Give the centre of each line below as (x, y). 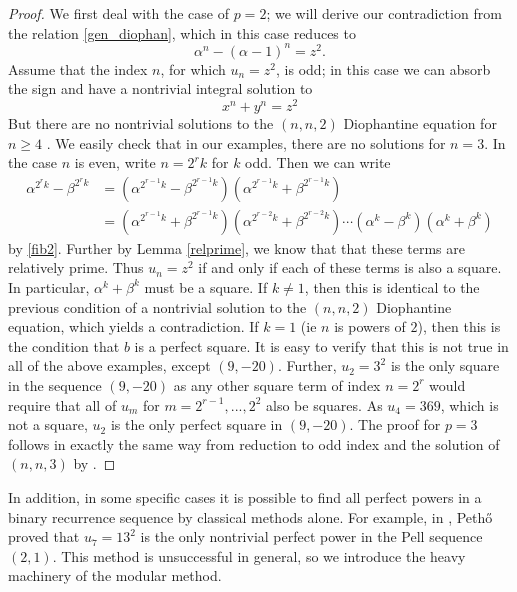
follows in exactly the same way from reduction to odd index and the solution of (254, 443)
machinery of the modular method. (115, 575)
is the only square (445, 365)
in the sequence (55, 384)
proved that (44, 536)
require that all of (62, 404)
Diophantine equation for (420, 122)
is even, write (115, 162)
